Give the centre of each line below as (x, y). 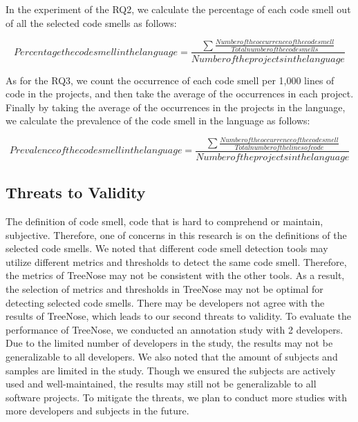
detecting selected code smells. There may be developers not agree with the (165, 302)
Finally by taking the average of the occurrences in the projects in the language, (176, 107)
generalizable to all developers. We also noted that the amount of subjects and (172, 356)
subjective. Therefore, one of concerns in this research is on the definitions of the (176, 234)
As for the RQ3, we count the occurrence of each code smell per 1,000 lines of (170, 80)
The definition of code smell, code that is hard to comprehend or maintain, (164, 221)
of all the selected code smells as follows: (91, 22)
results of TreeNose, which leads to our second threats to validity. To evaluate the (178, 316)
